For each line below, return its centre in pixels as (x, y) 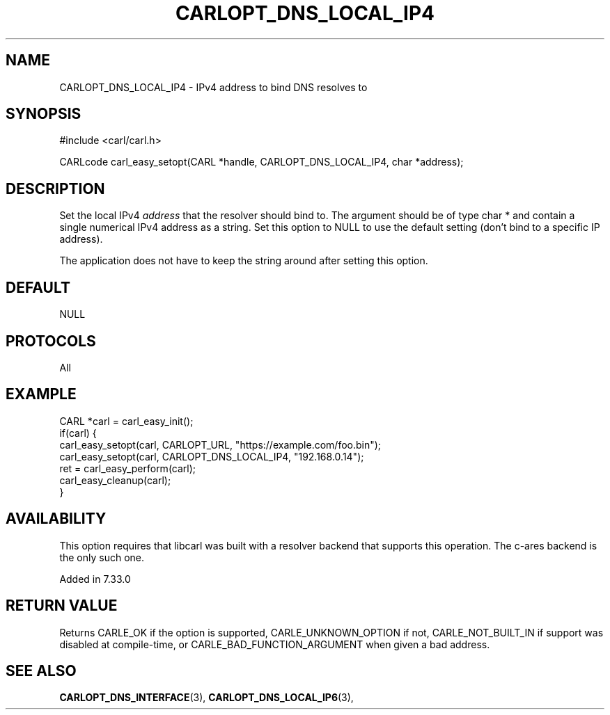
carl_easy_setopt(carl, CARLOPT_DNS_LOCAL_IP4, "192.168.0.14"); (212, 456)
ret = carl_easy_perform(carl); (128, 468)
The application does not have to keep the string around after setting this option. (244, 261)
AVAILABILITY (56, 519)
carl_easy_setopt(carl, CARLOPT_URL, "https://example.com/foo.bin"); (220, 444)
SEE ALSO (41, 670)
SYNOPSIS (44, 114)
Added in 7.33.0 (95, 579)
